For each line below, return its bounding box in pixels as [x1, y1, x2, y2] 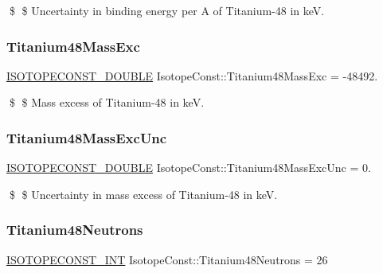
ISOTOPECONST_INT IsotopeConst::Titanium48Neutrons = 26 [6, 251, 328, 267]
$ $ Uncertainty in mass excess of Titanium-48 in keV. [9, 185, 278, 202]
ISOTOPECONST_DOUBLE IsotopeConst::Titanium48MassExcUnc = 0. [6, 159, 371, 176]
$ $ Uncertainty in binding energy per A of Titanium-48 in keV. [9, 2, 325, 18]
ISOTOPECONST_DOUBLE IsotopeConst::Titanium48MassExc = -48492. [6, 67, 378, 84]
